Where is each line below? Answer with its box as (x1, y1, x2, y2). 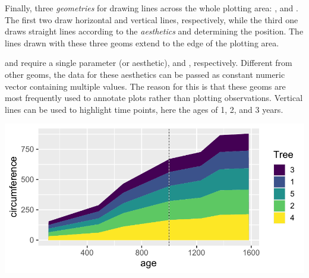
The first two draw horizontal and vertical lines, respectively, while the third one (5, 13, 298, 26)
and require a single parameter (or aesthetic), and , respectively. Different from (5, 56, 292, 69)
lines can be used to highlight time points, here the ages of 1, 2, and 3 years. (5, 103, 283, 115)
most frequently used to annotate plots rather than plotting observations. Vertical (5, 91, 303, 104)
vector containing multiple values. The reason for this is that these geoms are (5, 80, 286, 92)
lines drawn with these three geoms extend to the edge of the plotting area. (5, 36, 279, 49)
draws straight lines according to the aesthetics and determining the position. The (5, 25, 304, 37)
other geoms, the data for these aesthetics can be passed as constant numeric (5, 68, 285, 80)
